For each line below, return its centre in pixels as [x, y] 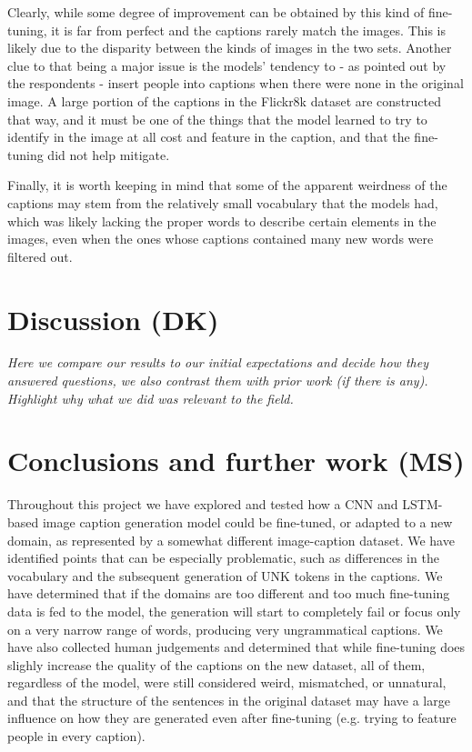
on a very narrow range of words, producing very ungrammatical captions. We [225, 629]
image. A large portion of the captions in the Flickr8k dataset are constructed [225, 100]
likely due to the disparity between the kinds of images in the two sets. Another [230, 48]
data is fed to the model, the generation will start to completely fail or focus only [234, 611]
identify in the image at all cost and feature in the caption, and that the [209, 137]
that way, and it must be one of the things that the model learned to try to [217, 119]
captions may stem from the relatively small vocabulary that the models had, [223, 202]
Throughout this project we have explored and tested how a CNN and [203, 504]
